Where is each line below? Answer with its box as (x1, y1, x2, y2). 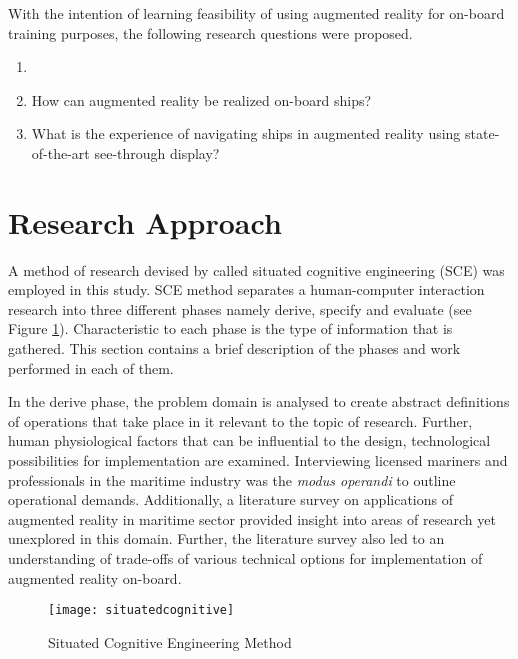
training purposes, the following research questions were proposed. (8, 22, 413, 43)
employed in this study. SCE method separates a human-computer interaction (8, 279, 485, 300)
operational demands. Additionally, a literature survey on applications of (8, 489, 453, 510)
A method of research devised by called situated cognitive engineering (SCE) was (8, 259, 505, 280)
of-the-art (31, 142, 90, 163)
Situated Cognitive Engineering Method (48, 631, 292, 652)
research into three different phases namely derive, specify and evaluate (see (8, 298, 472, 319)
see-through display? (94, 142, 220, 163)
